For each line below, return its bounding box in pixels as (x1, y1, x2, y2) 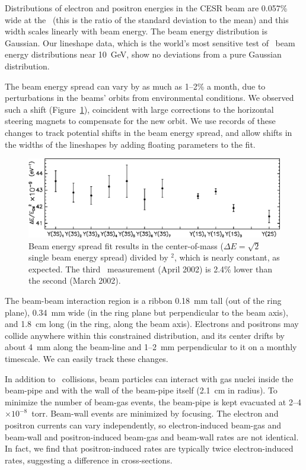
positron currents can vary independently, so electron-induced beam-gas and (5, 418, 282, 431)
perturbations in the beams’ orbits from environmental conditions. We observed (5, 91, 294, 104)
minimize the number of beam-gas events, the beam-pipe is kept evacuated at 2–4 (5, 395, 301, 408)
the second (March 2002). (28, 274, 121, 287)
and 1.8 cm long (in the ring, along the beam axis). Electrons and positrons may (5, 317, 299, 330)
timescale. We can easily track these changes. (5, 352, 168, 364)
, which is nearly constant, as (174, 251, 280, 263)
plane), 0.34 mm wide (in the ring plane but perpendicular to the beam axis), (5, 306, 288, 318)
